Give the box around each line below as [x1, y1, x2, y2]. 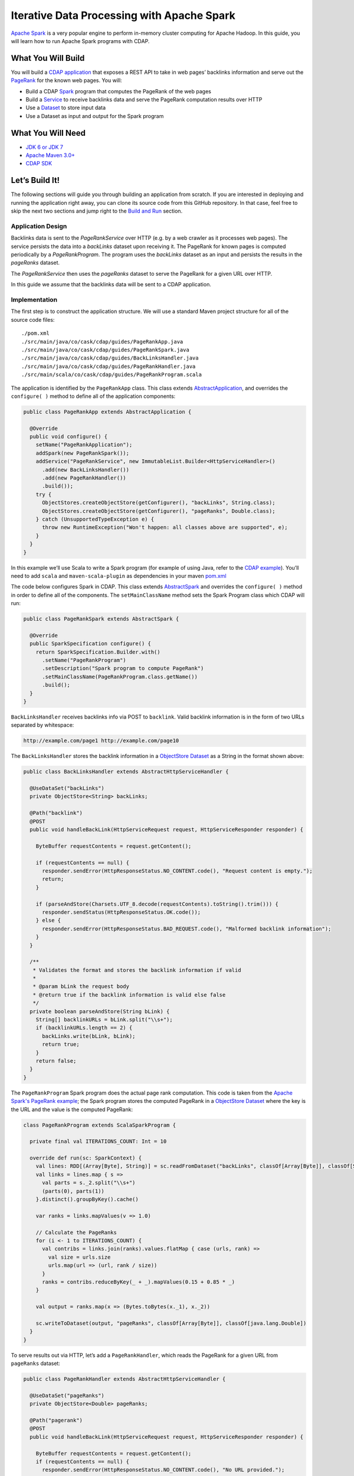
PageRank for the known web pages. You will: [11, 77, 122, 84]
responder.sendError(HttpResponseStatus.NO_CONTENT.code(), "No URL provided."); [42, 1467, 285, 1473]
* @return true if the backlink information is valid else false [32, 991, 226, 998]
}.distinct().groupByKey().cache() [35, 1196, 139, 1203]
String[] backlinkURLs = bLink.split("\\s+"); [35, 1016, 173, 1023]
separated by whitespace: [11, 721, 74, 729]
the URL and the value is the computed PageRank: [11, 1106, 133, 1113]
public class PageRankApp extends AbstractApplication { [23, 408, 192, 415]
